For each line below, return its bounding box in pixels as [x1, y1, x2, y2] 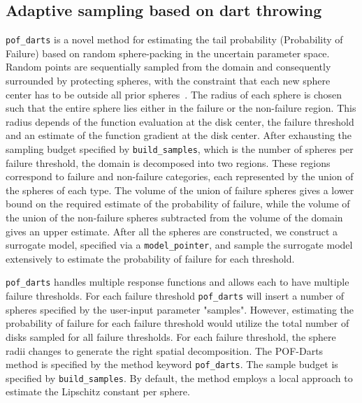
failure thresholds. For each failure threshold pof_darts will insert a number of [6, 288, 345, 303]
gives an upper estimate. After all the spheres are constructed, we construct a [6, 224, 338, 238]
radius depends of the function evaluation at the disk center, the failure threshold [6, 114, 354, 129]
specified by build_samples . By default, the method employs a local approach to [6, 370, 353, 385]
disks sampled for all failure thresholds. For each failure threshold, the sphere [6, 329, 336, 344]
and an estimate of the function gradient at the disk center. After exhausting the [6, 128, 352, 142]
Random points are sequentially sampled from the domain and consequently [6, 59, 331, 74]
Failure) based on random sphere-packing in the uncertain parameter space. [6, 45, 330, 60]
